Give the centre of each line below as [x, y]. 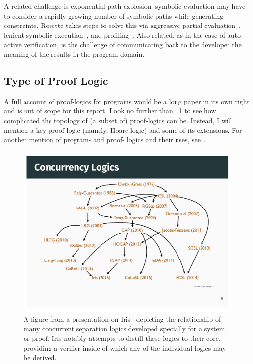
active [13, 44]
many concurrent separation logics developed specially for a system [124, 328]
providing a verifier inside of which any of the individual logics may [125, 348]
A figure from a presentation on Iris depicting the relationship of [122, 319]
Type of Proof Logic [56, 80]
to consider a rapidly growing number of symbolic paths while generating [114, 15]
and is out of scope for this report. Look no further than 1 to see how [110, 111]
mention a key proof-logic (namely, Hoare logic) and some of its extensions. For [123, 130]
